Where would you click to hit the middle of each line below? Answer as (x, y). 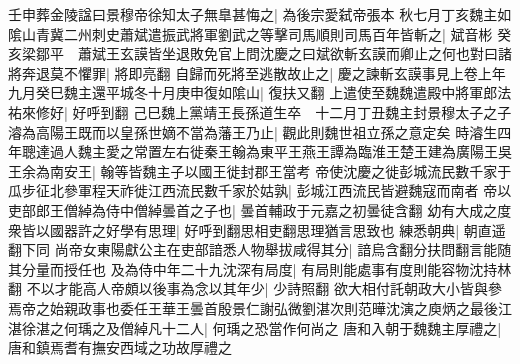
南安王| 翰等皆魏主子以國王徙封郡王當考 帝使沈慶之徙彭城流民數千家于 (280, 170)
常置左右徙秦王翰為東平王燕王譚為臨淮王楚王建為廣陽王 (315, 151)
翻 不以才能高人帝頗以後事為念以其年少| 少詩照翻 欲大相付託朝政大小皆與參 (255, 288)
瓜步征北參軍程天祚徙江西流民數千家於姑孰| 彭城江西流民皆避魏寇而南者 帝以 (260, 190)
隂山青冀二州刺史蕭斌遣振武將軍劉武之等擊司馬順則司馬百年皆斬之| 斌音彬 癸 (260, 33)
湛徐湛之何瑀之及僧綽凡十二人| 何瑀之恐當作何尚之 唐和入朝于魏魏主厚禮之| (255, 327)
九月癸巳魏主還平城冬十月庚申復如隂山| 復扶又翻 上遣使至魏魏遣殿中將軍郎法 (260, 92)
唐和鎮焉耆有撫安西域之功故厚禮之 (120, 347)
